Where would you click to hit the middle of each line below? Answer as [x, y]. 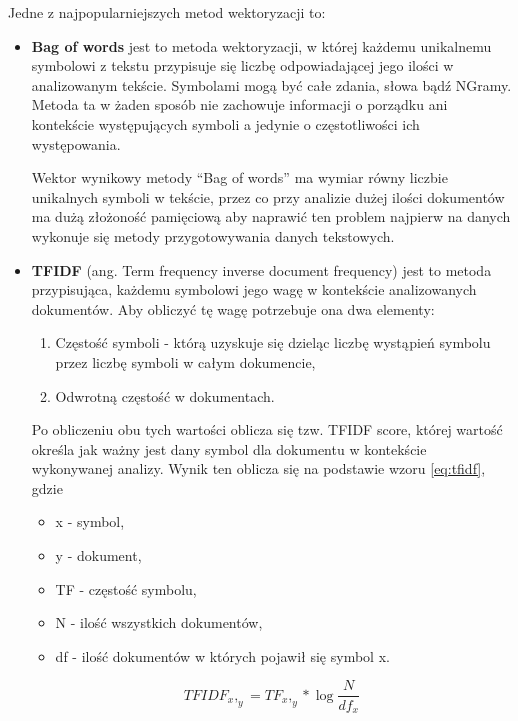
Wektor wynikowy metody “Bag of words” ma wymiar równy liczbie [239, 177]
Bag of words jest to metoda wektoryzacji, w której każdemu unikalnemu [261, 45]
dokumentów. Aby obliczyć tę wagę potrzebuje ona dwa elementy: [233, 308]
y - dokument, [98, 555]
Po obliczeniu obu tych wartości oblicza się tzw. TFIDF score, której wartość [267, 429]
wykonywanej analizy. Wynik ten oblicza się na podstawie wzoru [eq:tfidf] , [258, 468]
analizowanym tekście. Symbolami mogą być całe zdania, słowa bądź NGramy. [271, 84]
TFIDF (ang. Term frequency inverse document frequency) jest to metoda [261, 269]
